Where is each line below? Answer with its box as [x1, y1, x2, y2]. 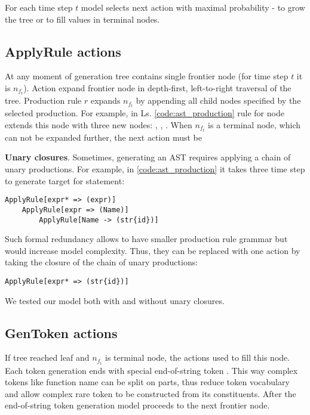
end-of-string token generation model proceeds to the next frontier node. [5, 399, 270, 411]
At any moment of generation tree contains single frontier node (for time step [5, 70, 288, 82]
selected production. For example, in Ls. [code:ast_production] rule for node [5, 107, 284, 119]
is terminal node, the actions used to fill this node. [105, 351, 290, 364]
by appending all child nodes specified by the [136, 94, 301, 107]
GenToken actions [5, 323, 118, 342]
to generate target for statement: [5, 174, 125, 187]
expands [90, 94, 121, 107]
